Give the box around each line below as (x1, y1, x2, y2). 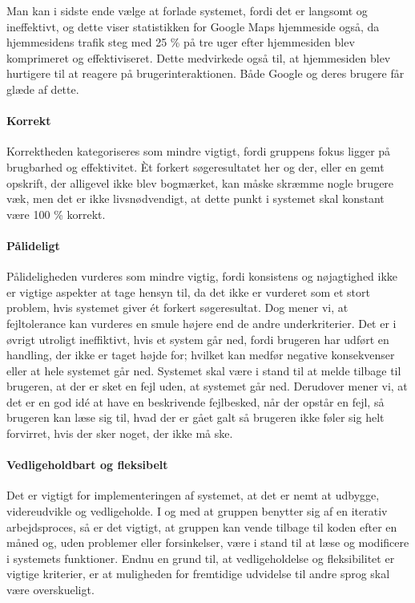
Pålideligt (6, 237, 60, 253)
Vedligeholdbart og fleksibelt (6, 456, 168, 473)
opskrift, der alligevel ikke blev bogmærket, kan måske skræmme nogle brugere (6, 174, 394, 191)
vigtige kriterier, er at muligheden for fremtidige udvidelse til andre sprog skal (6, 565, 390, 582)
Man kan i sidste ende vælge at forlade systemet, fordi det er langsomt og (6, 2, 368, 18)
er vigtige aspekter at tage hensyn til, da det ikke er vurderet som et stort (6, 283, 370, 300)
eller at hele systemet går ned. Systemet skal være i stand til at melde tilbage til (6, 362, 401, 378)
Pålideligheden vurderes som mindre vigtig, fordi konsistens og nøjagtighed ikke (6, 268, 398, 285)
